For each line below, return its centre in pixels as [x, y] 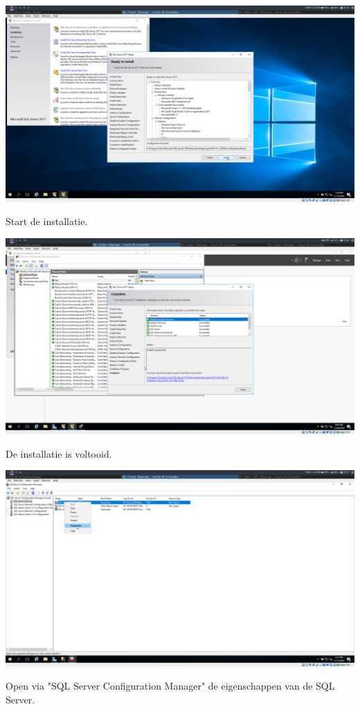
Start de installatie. [47, 221]
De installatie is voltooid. [59, 453]
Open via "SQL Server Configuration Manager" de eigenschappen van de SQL [170, 686]
